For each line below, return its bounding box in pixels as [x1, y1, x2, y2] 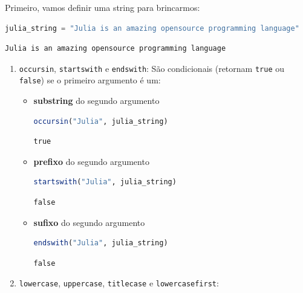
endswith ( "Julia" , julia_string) [33, 239, 168, 248]
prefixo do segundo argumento [33, 155, 149, 167]
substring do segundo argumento [33, 94, 160, 107]
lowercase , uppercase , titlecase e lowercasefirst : [19, 277, 219, 289]
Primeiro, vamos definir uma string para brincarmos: [5, 1, 200, 13]
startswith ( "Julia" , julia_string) [33, 178, 177, 187]
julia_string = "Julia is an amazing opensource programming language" [5, 24, 299, 33]
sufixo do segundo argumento [33, 216, 145, 228]
